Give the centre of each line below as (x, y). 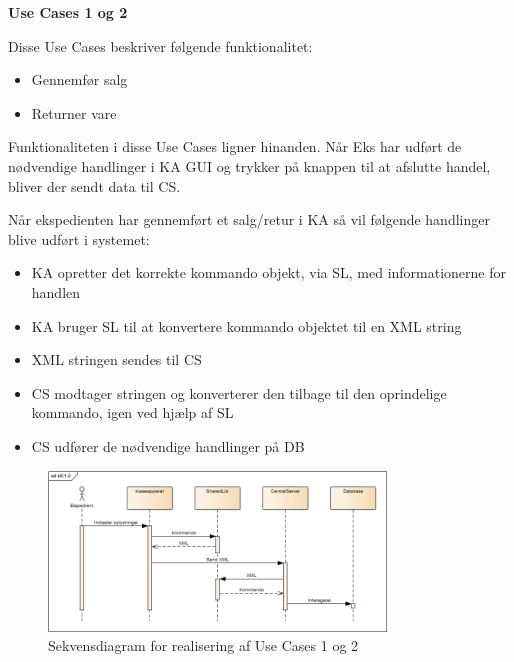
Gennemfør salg (79, 79)
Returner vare (74, 112)
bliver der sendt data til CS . (94, 185)
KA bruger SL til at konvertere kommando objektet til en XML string (246, 325)
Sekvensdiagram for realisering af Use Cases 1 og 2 (203, 645)
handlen (56, 291)
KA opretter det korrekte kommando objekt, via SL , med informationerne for (268, 272)
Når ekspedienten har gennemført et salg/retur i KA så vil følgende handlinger (249, 219)
